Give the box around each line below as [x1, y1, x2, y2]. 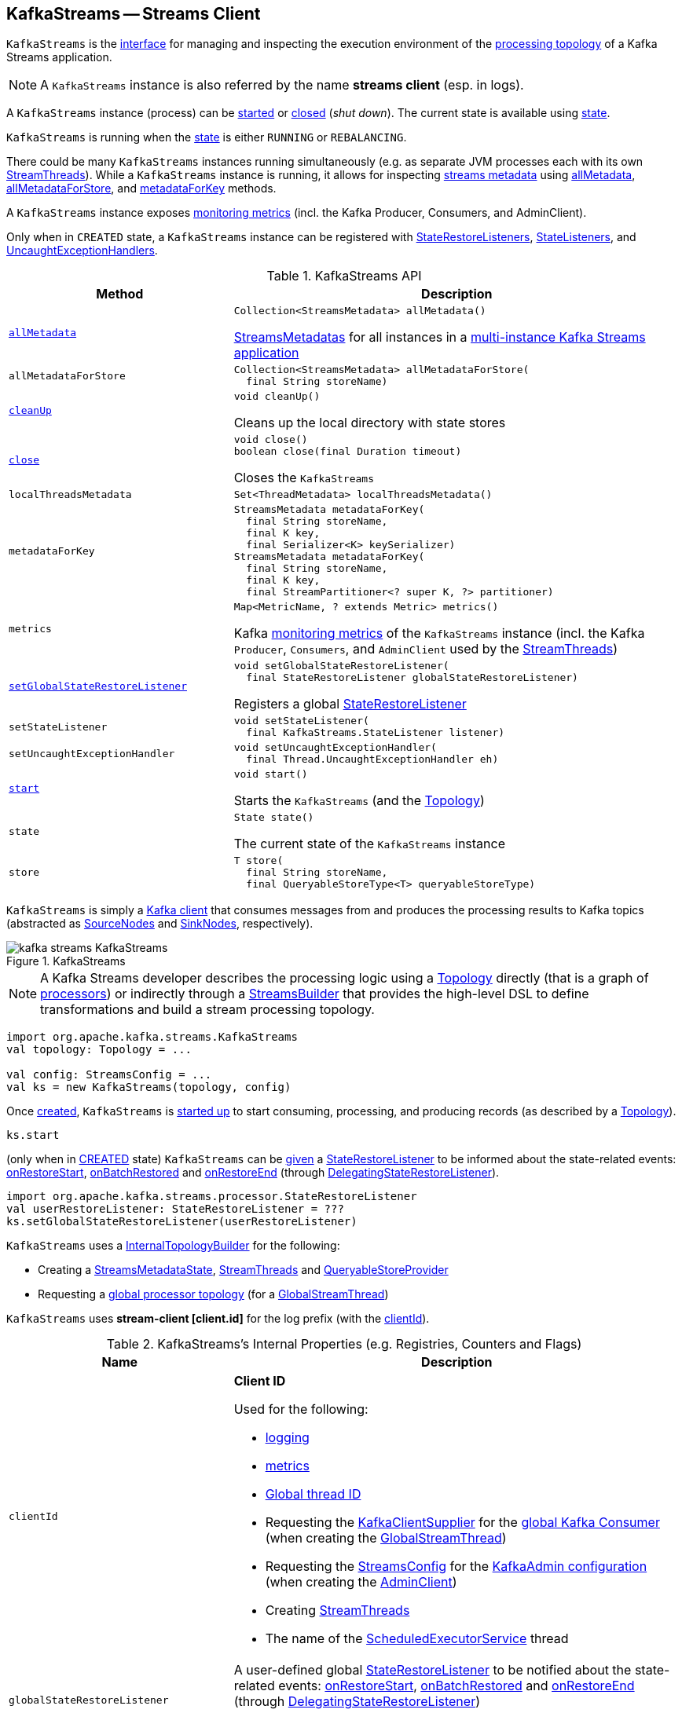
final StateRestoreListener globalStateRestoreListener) [246, 672, 578, 684]
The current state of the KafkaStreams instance [233, 836, 506, 852]
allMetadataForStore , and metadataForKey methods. [6, 181, 277, 196]
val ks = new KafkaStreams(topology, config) [6, 1081, 291, 1094]
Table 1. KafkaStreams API [266, 268, 422, 284]
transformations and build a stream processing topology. [40, 1001, 375, 1018]
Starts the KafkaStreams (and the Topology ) [233, 792, 485, 809]
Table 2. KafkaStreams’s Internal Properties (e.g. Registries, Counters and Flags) [106, 1336, 582, 1352]
